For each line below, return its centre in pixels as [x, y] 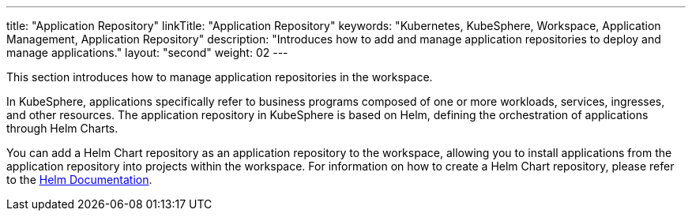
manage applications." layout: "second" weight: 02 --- [147, 52]
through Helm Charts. [62, 128]
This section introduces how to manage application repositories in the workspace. [220, 77]
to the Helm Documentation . [79, 180]
